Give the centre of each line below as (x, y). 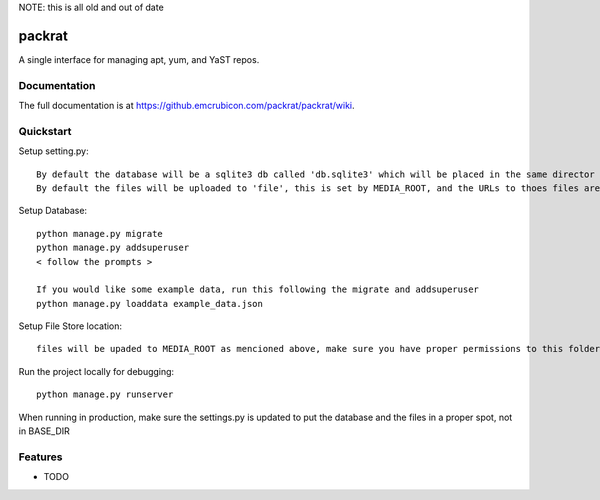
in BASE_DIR (44, 431)
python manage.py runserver (105, 394)
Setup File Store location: (70, 326)
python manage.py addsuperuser (113, 248)
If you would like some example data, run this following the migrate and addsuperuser (258, 289)
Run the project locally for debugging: (96, 371)
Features (40, 457)
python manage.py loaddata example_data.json (150, 303)
